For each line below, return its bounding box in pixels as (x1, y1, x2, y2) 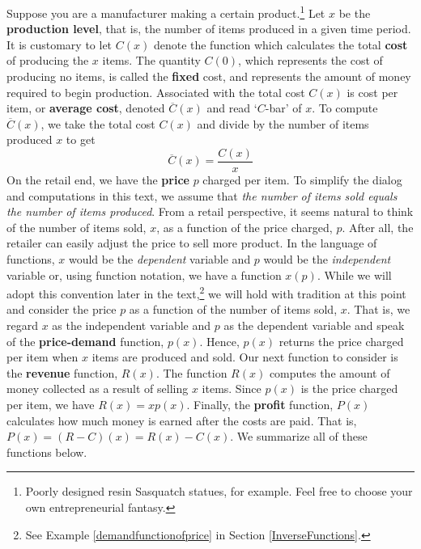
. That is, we (347, 301, 410, 318)
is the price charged (300, 380, 398, 397)
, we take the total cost (40, 115, 155, 132)
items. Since (202, 380, 262, 397)
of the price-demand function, (6, 332, 164, 349)
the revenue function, (6, 364, 118, 381)
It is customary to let (6, 36, 113, 53)
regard (6, 317, 38, 334)
